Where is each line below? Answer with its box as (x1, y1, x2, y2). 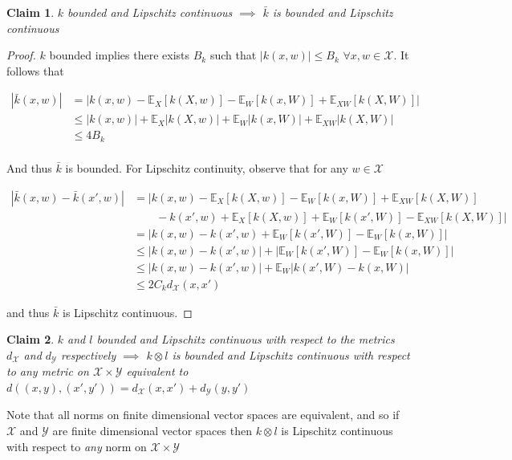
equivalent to (126, 363, 189, 380)
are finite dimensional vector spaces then (52, 422, 252, 439)
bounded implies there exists (49, 47, 190, 63)
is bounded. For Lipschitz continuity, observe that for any (65, 159, 348, 176)
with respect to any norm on (6, 438, 147, 454)
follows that (6, 62, 64, 79)
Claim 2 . (6, 331, 55, 348)
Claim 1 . (6, 4, 55, 20)
